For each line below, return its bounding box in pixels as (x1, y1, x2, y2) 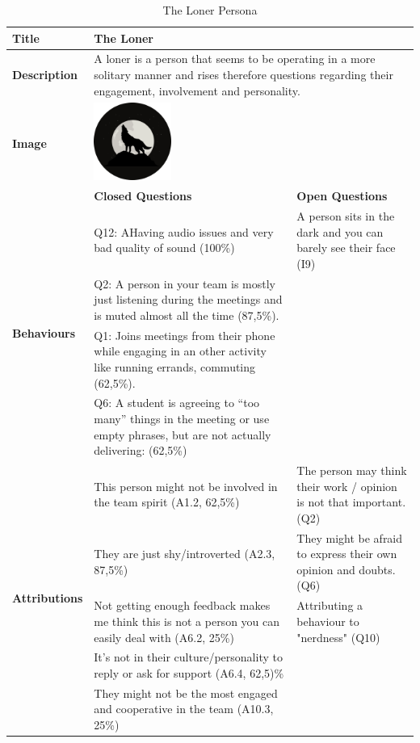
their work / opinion (296, 477, 397, 494)
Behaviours (12, 325, 76, 342)
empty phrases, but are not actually (94, 426, 271, 443)
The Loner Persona (162, 2, 258, 18)
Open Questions (296, 187, 388, 204)
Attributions (12, 589, 83, 606)
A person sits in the (296, 208, 395, 225)
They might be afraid (296, 529, 403, 546)
